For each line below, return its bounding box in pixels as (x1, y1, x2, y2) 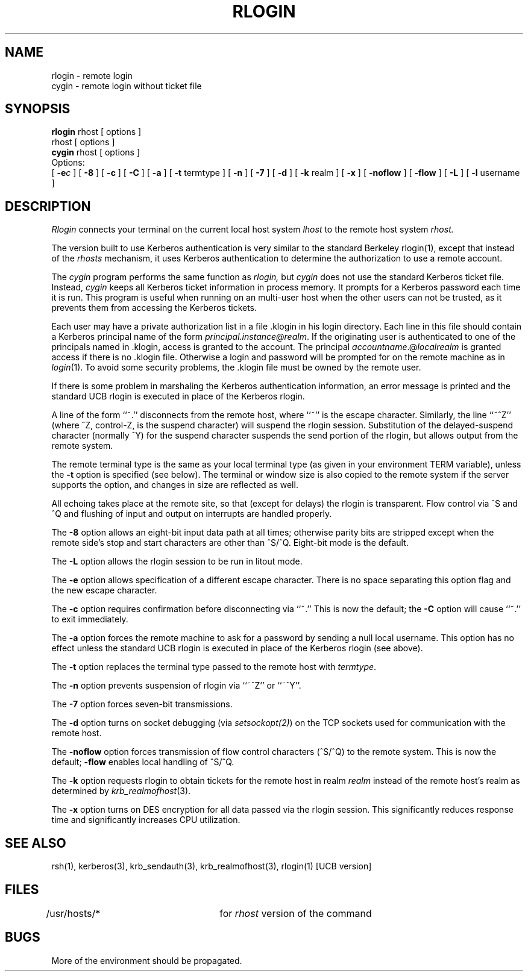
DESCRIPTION (5, 198, 91, 214)
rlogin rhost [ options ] (51, 127, 142, 137)
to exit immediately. (51, 614, 128, 625)
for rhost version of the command (219, 907, 372, 919)
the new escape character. (51, 585, 157, 596)
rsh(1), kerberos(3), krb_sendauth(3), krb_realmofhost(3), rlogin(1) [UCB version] (51, 861, 372, 872)
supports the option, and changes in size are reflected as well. (51, 480, 298, 490)
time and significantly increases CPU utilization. (51, 815, 240, 825)
